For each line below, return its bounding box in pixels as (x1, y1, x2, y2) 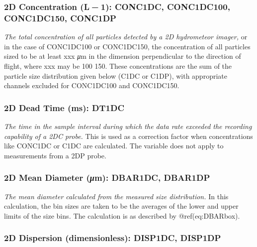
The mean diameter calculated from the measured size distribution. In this (4, 191, 229, 201)
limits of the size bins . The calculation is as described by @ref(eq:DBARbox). (4, 210, 240, 221)
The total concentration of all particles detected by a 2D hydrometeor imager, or (4, 31, 248, 42)
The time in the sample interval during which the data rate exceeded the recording (4, 121, 252, 131)
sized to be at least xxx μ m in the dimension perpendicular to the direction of (4, 51, 241, 61)
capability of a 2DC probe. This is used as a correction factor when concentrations (4, 130, 253, 141)
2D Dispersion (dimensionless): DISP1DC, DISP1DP (4, 232, 221, 244)
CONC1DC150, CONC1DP (4, 11, 116, 24)
